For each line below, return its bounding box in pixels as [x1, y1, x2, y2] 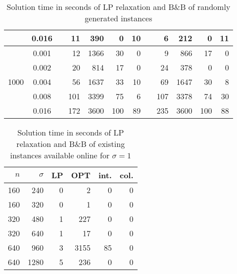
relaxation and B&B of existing [16, 138, 125, 149]
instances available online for [10, 149, 110, 161]
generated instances [85, 12, 152, 24]
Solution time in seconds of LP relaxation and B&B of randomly [6, 1, 231, 12]
